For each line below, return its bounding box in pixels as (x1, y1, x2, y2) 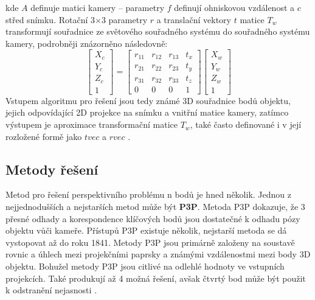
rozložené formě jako (5, 130, 82, 142)
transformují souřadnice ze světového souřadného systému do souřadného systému (5, 25, 310, 38)
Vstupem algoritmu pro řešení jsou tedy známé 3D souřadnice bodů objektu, (5, 94, 291, 106)
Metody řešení (5, 159, 99, 178)
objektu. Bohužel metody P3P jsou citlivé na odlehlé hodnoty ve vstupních (5, 260, 285, 273)
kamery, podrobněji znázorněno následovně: (5, 37, 168, 49)
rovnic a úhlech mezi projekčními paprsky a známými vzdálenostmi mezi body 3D (5, 248, 311, 260)
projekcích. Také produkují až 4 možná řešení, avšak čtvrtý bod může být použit (5, 271, 306, 284)
